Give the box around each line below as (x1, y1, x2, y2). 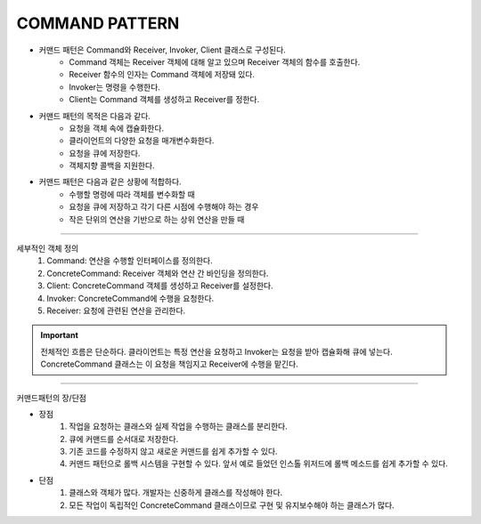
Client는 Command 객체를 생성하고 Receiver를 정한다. (69, 94, 260, 105)
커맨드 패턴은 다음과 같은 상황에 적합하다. (38, 176, 182, 187)
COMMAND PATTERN (16, 13, 180, 33)
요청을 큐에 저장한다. (69, 148, 141, 158)
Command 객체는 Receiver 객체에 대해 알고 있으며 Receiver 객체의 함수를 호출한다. (69, 56, 361, 67)
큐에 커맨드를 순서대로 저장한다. (69, 433, 179, 444)
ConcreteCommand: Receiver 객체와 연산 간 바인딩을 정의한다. (46, 268, 269, 278)
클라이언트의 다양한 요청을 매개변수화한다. (69, 135, 215, 146)
